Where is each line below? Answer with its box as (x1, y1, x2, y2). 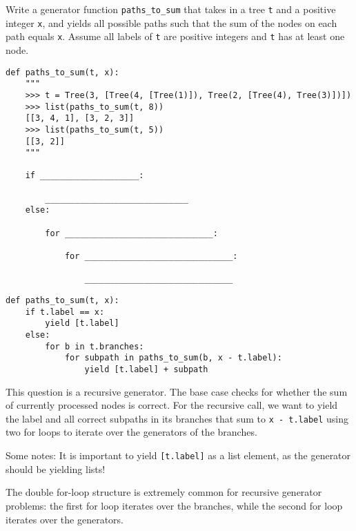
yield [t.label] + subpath (84, 364, 208, 374)
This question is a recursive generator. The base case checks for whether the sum (6, 384, 348, 398)
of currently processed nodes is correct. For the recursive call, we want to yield (6, 398, 338, 412)
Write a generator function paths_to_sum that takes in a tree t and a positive (6, 2, 336, 16)
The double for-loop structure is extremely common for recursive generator (6, 485, 322, 499)
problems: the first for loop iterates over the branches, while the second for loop (6, 498, 343, 512)
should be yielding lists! (6, 461, 106, 476)
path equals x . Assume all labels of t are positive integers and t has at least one (6, 29, 345, 44)
